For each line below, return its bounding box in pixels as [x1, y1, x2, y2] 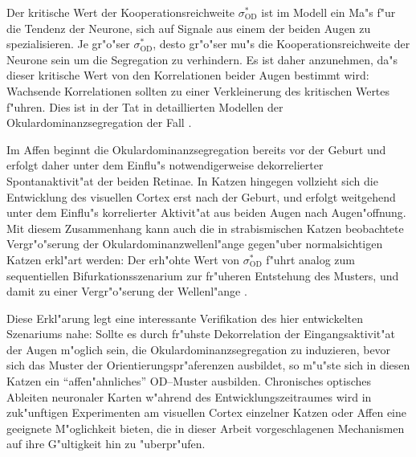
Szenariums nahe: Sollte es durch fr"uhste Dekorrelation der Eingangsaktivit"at [6, 325, 395, 342]
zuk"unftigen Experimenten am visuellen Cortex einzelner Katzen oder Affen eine [6, 404, 406, 421]
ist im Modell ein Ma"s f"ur [261, 4, 396, 20]
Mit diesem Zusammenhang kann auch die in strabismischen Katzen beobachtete [6, 219, 404, 236]
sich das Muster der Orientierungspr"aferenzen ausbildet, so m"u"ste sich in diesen [6, 357, 410, 373]
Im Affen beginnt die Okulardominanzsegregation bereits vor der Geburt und [6, 141, 386, 157]
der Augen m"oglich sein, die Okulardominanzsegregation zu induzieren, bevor [6, 341, 391, 357]
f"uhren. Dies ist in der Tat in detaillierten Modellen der [6, 98, 283, 115]
